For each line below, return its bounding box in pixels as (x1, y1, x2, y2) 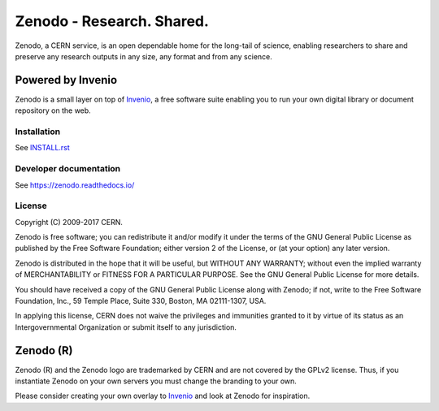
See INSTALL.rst (15, 143, 71, 153)
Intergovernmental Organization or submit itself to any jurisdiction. (15, 322, 237, 332)
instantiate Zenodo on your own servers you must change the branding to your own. (15, 376, 297, 386)
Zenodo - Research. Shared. (15, 12, 209, 30)
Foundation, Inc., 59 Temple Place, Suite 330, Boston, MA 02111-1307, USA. (15, 296, 267, 305)
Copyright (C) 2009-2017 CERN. (15, 217, 124, 227)
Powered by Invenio (15, 73, 118, 87)
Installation (15, 126, 61, 137)
